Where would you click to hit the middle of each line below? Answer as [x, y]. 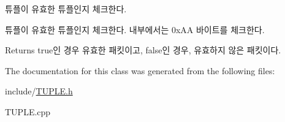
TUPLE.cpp [28, 111]
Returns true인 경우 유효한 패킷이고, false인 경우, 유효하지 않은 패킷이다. [143, 50]
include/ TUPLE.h [39, 91]
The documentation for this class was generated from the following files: [140, 70]
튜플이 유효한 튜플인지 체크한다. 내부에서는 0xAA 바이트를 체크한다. [135, 29]
